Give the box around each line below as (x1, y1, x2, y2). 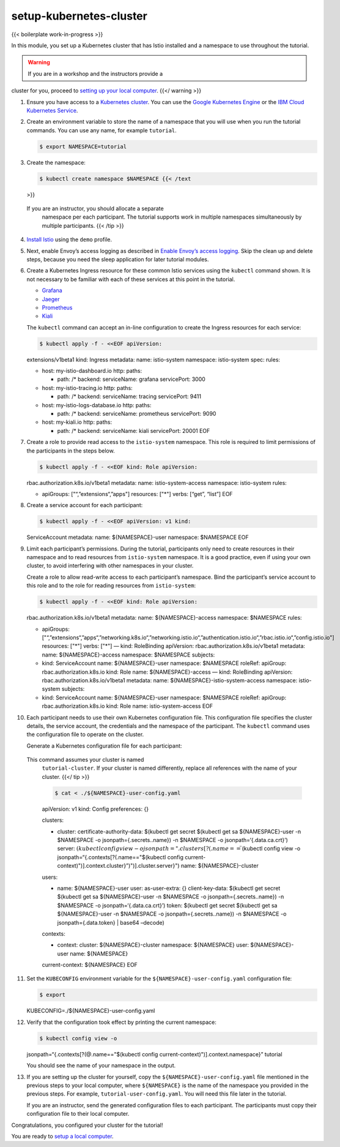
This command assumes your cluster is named (26, 756, 144, 764)
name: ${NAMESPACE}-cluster (180, 862, 259, 870)
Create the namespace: (26, 159, 86, 166)
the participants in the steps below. (26, 447, 116, 454)
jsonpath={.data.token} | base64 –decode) (57, 919, 164, 926)
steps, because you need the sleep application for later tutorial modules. (26, 255, 209, 263)
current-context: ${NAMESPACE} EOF (42, 961, 138, 969)
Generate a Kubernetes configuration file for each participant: (26, 742, 182, 750)
